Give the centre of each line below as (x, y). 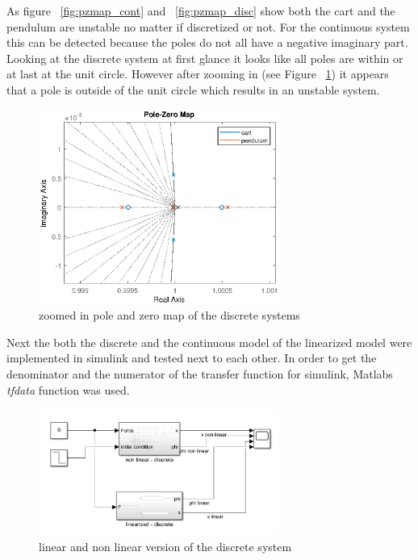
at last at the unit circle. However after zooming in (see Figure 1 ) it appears (198, 74)
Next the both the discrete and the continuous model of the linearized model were (209, 342)
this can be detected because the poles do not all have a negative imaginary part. (207, 42)
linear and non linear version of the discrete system (165, 547)
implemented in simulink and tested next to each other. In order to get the (192, 358)
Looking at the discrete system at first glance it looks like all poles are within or (205, 58)
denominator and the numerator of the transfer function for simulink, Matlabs (200, 374)
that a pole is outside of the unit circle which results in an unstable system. (193, 89)
